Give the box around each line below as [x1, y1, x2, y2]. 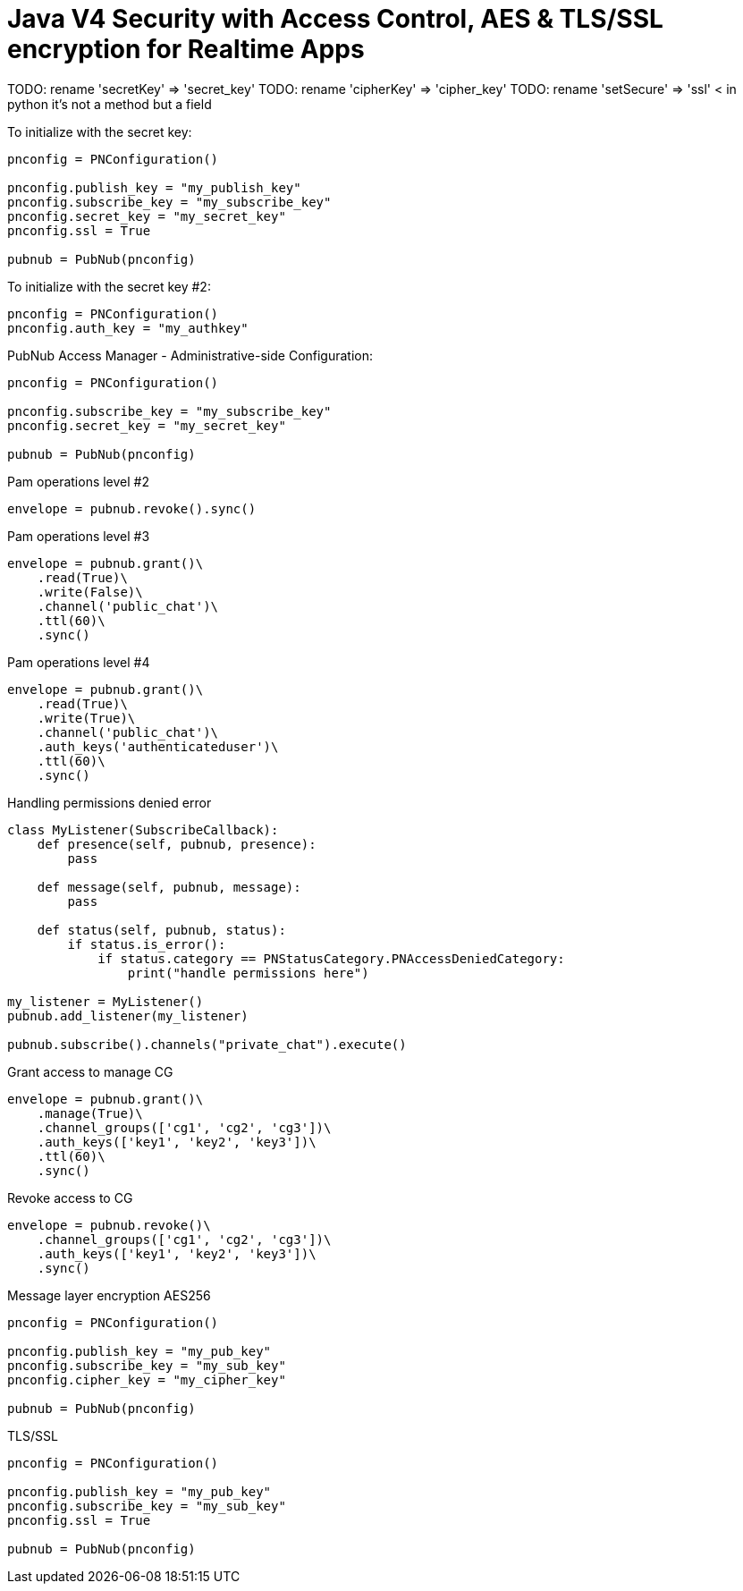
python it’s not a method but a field [7, 96, 212, 112]
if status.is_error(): [67, 936, 226, 952]
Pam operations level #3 [7, 528, 150, 544]
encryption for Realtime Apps [7, 34, 365, 64]
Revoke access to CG [7, 1189, 133, 1206]
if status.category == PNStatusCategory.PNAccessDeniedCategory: [97, 951, 565, 966]
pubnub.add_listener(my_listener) [7, 1008, 249, 1023]
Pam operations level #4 [7, 654, 150, 670]
